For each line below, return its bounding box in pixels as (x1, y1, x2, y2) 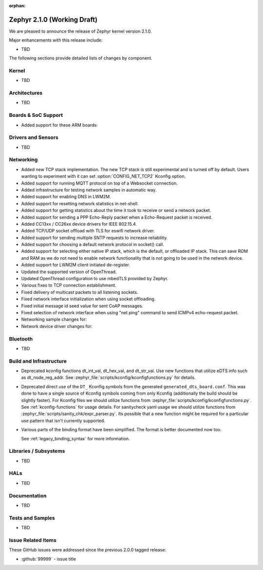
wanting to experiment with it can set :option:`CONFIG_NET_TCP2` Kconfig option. (21, 173, 186, 179)
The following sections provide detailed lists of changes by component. (9, 55, 153, 61)
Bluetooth (9, 335, 33, 342)
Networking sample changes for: (21, 317, 87, 323)
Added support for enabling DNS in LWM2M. (21, 194, 112, 200)
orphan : (9, 3, 26, 8)
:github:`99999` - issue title (21, 556, 76, 562)
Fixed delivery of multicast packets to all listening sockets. (21, 289, 138, 295)
